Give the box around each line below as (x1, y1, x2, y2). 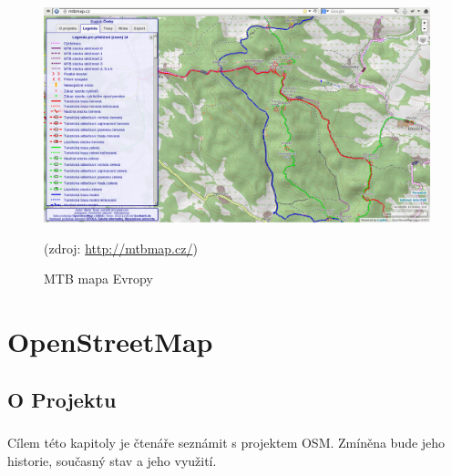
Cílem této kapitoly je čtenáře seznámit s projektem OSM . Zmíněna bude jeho (7, 433, 446, 452)
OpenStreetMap (7, 322, 213, 359)
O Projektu (7, 385, 117, 413)
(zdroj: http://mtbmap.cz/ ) (44, 238, 198, 257)
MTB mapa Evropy (44, 269, 153, 288)
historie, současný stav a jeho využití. (7, 450, 217, 470)
